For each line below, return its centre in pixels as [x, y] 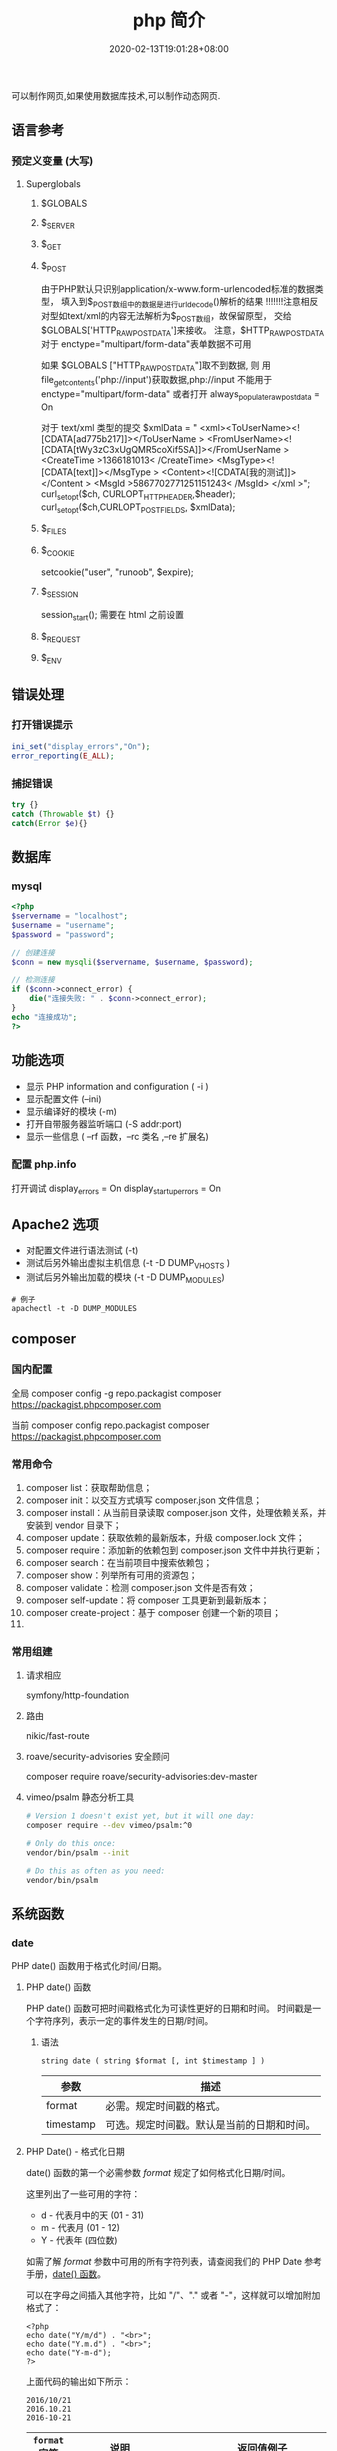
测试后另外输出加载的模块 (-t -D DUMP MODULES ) [125, 1278]
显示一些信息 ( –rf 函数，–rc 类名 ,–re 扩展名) [117, 1136]
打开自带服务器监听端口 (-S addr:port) [104, 1123]
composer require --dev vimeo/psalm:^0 [109, 1826]
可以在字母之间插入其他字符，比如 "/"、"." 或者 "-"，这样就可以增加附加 [173, 2295]
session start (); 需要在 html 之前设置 [112, 615]
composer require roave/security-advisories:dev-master [141, 1777]
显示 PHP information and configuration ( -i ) [117, 1086]
